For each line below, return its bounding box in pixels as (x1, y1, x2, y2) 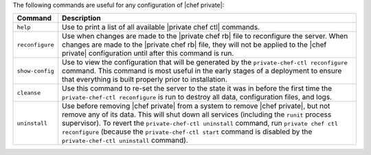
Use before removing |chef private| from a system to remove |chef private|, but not (62, 102, 330, 111)
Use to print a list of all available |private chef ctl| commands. (62, 23, 260, 32)
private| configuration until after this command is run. (62, 49, 234, 58)
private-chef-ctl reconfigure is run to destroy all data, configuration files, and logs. (62, 93, 333, 102)
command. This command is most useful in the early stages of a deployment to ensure (62, 66, 342, 75)
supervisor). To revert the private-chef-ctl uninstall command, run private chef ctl (62, 119, 338, 128)
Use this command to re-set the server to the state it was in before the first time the (62, 84, 333, 93)
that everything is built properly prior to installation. (62, 75, 228, 84)
